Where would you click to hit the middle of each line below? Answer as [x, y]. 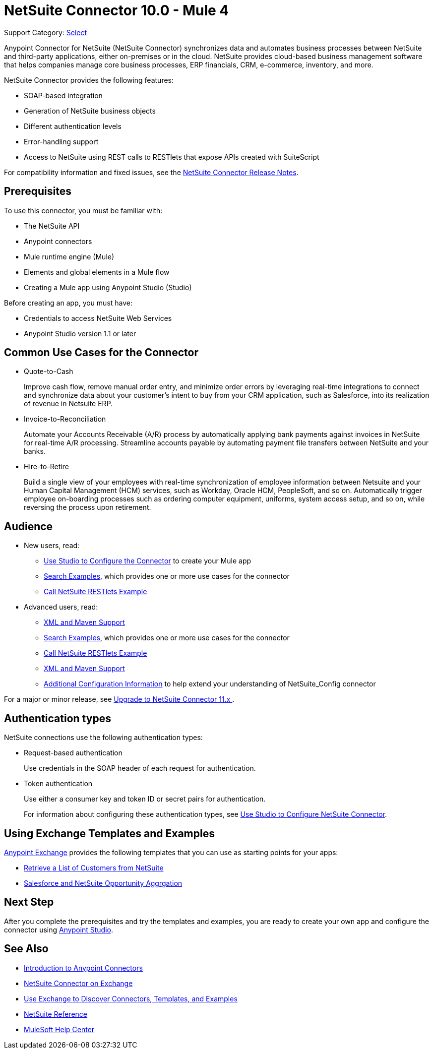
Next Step [29, 902]
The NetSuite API [52, 226]
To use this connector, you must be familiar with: [83, 210]
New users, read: [52, 546]
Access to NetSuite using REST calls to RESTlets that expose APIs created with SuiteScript [172, 157]
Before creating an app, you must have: [68, 303]
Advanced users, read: [61, 607]
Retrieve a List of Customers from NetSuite [94, 867]
